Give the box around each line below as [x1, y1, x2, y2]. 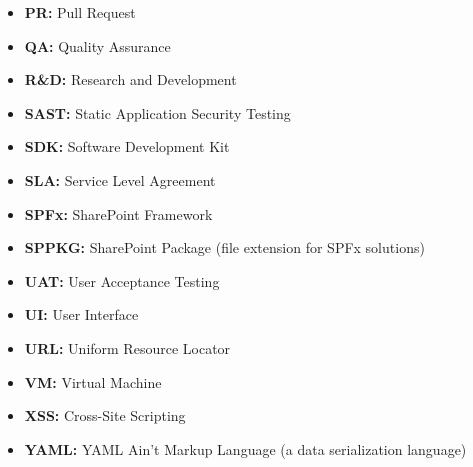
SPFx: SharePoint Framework [24, 203, 213, 224]
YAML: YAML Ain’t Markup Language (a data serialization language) [24, 438, 467, 459]
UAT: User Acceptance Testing [24, 270, 220, 291]
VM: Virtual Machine [24, 371, 162, 392]
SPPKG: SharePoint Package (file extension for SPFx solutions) [24, 237, 425, 258]
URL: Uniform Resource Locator [24, 337, 231, 358]
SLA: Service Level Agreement [24, 169, 216, 190]
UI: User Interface [24, 304, 139, 325]
